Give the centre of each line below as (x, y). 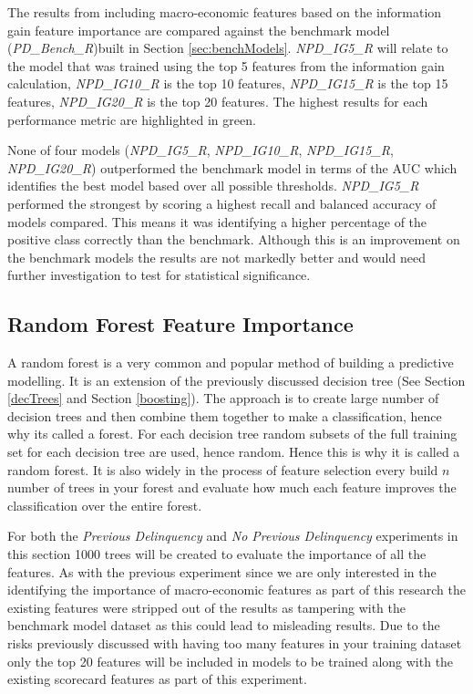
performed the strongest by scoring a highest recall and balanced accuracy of (222, 203)
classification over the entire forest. (105, 505)
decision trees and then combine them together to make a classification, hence (225, 415)
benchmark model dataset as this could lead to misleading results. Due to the (224, 625)
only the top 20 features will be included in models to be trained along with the (231, 661)
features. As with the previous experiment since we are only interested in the (222, 571)
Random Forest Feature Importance (180, 324)
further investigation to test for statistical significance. (159, 275)
